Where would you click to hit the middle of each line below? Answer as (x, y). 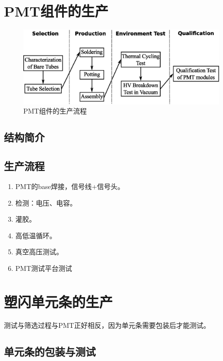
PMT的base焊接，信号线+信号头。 (70, 186)
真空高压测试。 (39, 252)
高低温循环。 (36, 235)
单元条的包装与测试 (50, 351)
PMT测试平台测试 (44, 268)
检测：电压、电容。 (46, 202)
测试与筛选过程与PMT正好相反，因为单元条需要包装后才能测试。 (107, 325)
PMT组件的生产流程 (55, 111)
